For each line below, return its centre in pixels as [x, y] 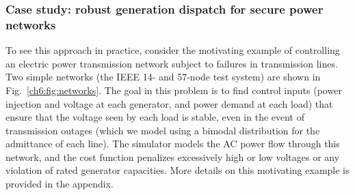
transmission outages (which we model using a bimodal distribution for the [163, 130]
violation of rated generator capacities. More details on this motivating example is [177, 170]
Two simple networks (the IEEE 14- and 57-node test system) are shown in [163, 77]
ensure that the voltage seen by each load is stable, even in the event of [155, 117]
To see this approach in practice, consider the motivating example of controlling [173, 50]
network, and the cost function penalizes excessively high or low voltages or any [173, 156]
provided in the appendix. [60, 184]
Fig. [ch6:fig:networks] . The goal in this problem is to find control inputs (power [174, 90]
